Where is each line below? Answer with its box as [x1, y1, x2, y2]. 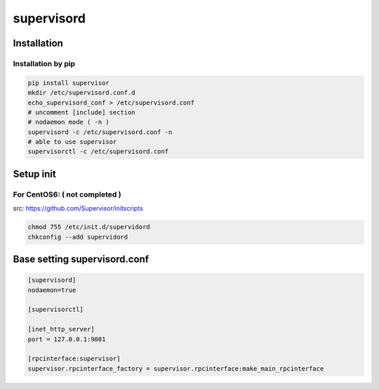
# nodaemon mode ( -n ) [27, 118, 110, 126]
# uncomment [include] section [27, 108, 136, 116]
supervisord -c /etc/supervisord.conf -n [27, 128, 173, 136]
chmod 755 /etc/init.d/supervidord [27, 223, 150, 231]
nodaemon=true [27, 286, 77, 294]
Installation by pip [13, 58, 76, 68]
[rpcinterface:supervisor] [27, 355, 121, 363]
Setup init [13, 168, 56, 180]
